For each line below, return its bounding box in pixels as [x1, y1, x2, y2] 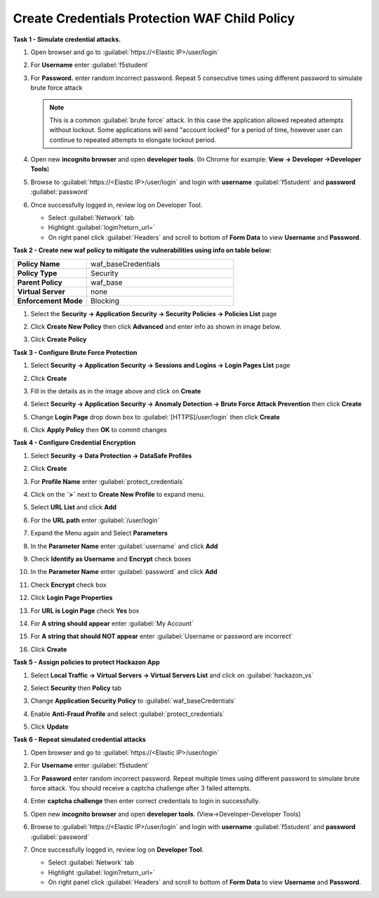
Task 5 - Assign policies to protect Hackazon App [13, 658, 160, 667]
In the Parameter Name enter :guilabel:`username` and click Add [30, 542, 218, 550]
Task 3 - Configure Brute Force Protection [13, 348, 138, 356]
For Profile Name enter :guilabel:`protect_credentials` [30, 477, 185, 486]
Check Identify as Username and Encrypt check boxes [30, 555, 192, 563]
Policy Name [17, 259, 60, 268]
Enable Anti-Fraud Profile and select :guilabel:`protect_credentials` [30, 710, 225, 718]
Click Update [30, 722, 69, 731]
